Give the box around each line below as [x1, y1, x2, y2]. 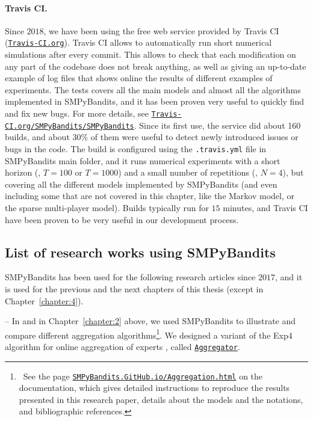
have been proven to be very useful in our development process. [5, 213, 239, 226]
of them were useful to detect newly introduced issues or [90, 131, 299, 143]
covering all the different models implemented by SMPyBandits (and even [5, 177, 277, 190]
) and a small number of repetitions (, [118, 166, 258, 179]
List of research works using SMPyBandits [5, 242, 276, 261]
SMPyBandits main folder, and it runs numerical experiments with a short [5, 154, 280, 167]
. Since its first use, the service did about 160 [134, 118, 301, 131]
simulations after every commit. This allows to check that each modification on [5, 48, 296, 61]
